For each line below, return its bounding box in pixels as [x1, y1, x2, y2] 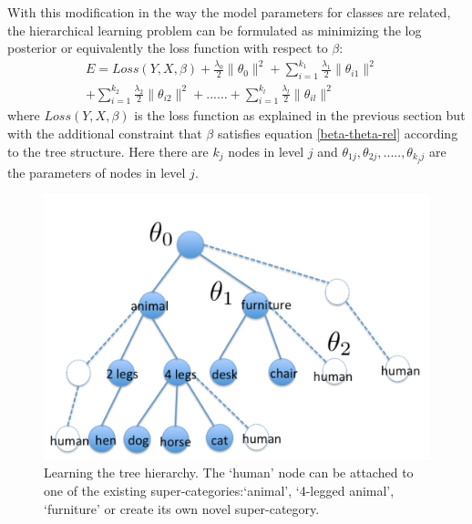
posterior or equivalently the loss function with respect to [7, 38, 328, 57]
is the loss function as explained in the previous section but [134, 106, 466, 125]
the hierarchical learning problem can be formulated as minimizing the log [7, 20, 422, 39]
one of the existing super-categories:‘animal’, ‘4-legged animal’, [44, 481, 395, 499]
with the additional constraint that [7, 124, 202, 143]
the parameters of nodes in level [7, 162, 186, 181]
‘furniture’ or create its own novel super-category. [44, 498, 320, 518]
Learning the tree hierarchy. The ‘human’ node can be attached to [44, 463, 414, 482]
